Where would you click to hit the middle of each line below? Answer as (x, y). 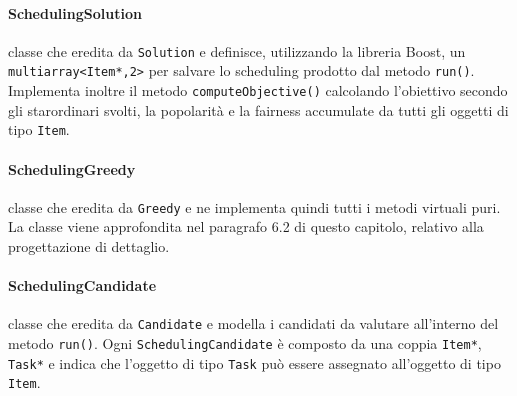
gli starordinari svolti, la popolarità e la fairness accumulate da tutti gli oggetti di (258, 109)
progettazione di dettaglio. (89, 246)
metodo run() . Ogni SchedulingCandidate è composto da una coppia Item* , (245, 343)
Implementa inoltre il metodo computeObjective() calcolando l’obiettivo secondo (258, 90)
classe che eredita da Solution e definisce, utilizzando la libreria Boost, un (237, 50)
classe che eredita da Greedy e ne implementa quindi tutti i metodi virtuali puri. (254, 206)
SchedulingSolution (75, 12)
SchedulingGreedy (72, 168)
